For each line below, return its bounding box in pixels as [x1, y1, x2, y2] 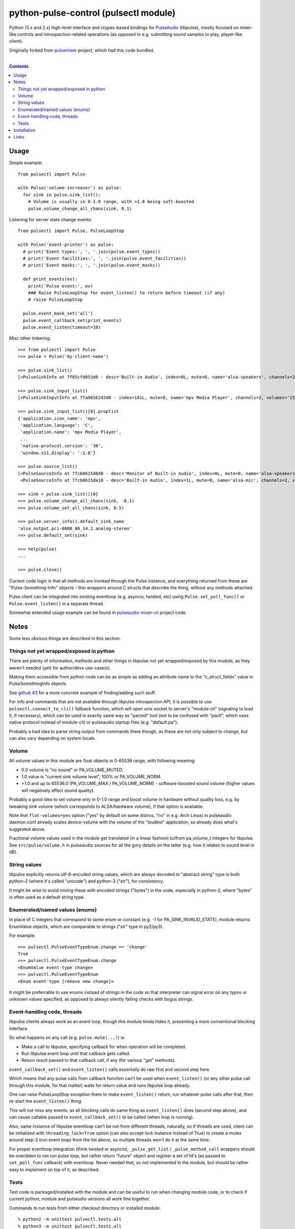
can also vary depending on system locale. [9, 735, 96, 741]
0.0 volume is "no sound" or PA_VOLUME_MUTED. [21, 767, 123, 773]
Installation [13, 127, 36, 133]
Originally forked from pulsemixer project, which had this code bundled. [9, 47, 155, 53]
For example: [9, 933, 36, 938]
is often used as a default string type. [9, 894, 85, 900]
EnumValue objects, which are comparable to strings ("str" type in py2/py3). [9, 923, 164, 929]
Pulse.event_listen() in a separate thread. [9, 600, 104, 607]
